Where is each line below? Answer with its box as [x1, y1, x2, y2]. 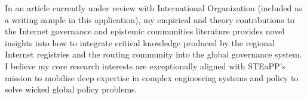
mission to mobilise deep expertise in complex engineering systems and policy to [5, 71, 299, 84]
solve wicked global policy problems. [5, 83, 137, 95]
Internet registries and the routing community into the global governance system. [5, 48, 302, 60]
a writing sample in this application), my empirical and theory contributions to [5, 13, 294, 25]
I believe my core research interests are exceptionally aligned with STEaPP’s [5, 59, 286, 72]
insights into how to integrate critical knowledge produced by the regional [5, 36, 275, 49]
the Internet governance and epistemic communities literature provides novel [5, 25, 285, 37]
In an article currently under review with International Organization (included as [5, 2, 302, 14]
